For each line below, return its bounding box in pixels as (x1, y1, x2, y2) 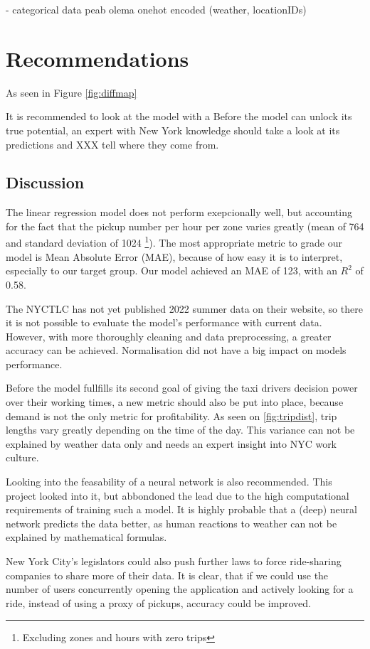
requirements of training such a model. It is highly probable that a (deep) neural (6, 502, 357, 517)
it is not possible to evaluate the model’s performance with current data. (6, 315, 322, 330)
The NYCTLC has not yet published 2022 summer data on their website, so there (6, 301, 363, 316)
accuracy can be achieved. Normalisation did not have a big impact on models (6, 343, 347, 358)
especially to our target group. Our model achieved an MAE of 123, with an (6, 263, 337, 278)
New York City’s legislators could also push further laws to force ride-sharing (6, 554, 342, 569)
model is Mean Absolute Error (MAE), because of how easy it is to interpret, (6, 249, 343, 264)
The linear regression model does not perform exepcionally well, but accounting (6, 205, 352, 220)
